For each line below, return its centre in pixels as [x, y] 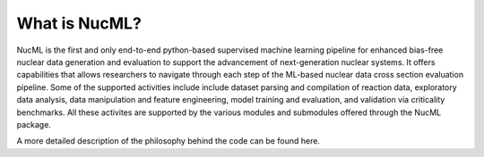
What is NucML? [79, 23]
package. [34, 124]
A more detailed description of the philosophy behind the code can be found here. [168, 141]
